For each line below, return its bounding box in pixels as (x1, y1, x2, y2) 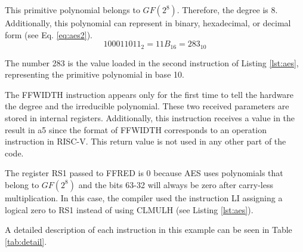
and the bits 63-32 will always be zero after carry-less (78, 178, 274, 190)
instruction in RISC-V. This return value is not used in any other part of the (5, 135, 286, 147)
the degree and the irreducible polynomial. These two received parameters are (5, 100, 289, 112)
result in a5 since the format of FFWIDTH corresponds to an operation (5, 123, 267, 136)
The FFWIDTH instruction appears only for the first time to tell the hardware (5, 88, 294, 100)
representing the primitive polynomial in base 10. (5, 68, 184, 81)
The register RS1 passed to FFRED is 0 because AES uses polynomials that (5, 167, 283, 179)
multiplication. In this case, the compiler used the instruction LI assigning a (5, 191, 283, 204)
